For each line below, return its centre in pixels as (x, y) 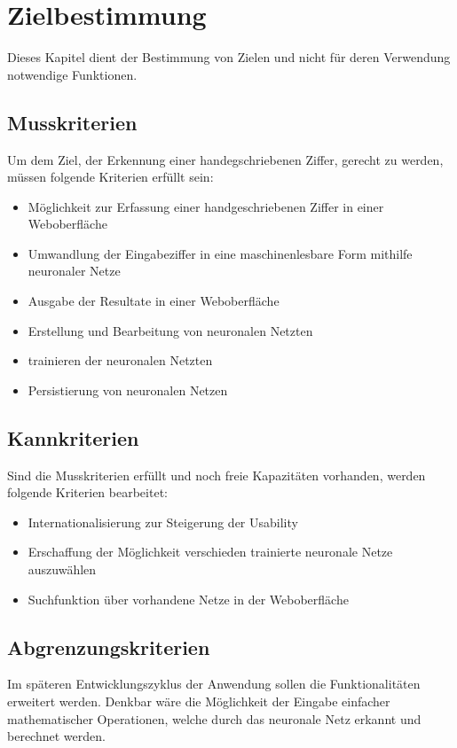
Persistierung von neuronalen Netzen (128, 390)
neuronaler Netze (74, 271)
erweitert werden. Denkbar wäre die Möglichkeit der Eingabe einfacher (199, 701)
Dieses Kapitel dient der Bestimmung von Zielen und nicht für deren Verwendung (229, 57)
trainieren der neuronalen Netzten (120, 360)
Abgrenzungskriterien (109, 647)
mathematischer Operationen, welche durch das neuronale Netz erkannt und (214, 718)
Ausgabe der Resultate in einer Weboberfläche (154, 301)
